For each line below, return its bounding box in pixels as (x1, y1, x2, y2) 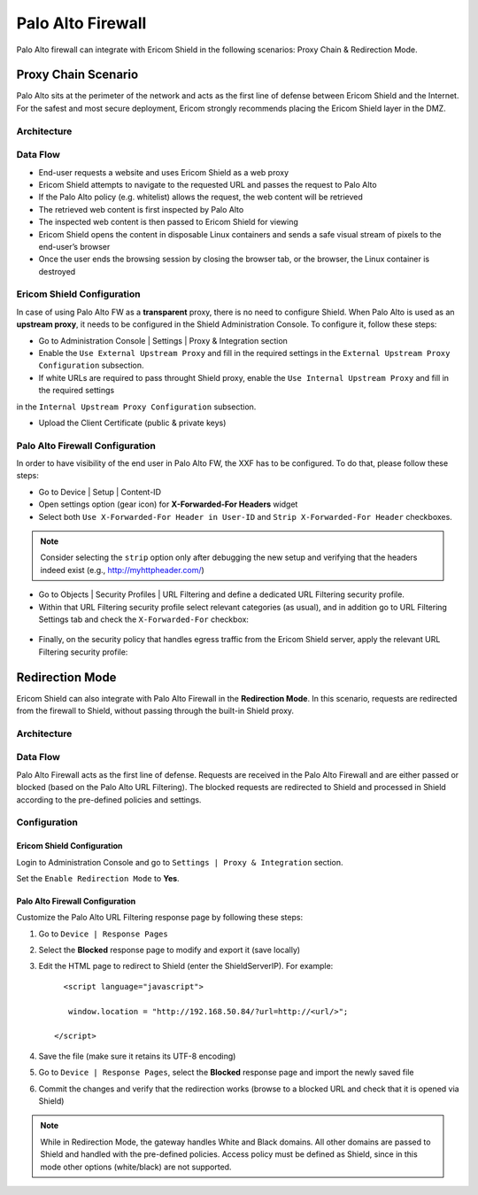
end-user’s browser (38, 241, 111, 252)
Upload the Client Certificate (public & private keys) (38, 417, 227, 428)
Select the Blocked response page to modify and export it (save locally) (38, 944, 301, 956)
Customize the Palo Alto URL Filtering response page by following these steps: (16, 912, 304, 923)
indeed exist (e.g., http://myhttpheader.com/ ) (40, 564, 205, 575)
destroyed (38, 266, 76, 276)
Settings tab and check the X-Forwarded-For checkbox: (38, 614, 250, 625)
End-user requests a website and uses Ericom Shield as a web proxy (38, 167, 289, 177)
